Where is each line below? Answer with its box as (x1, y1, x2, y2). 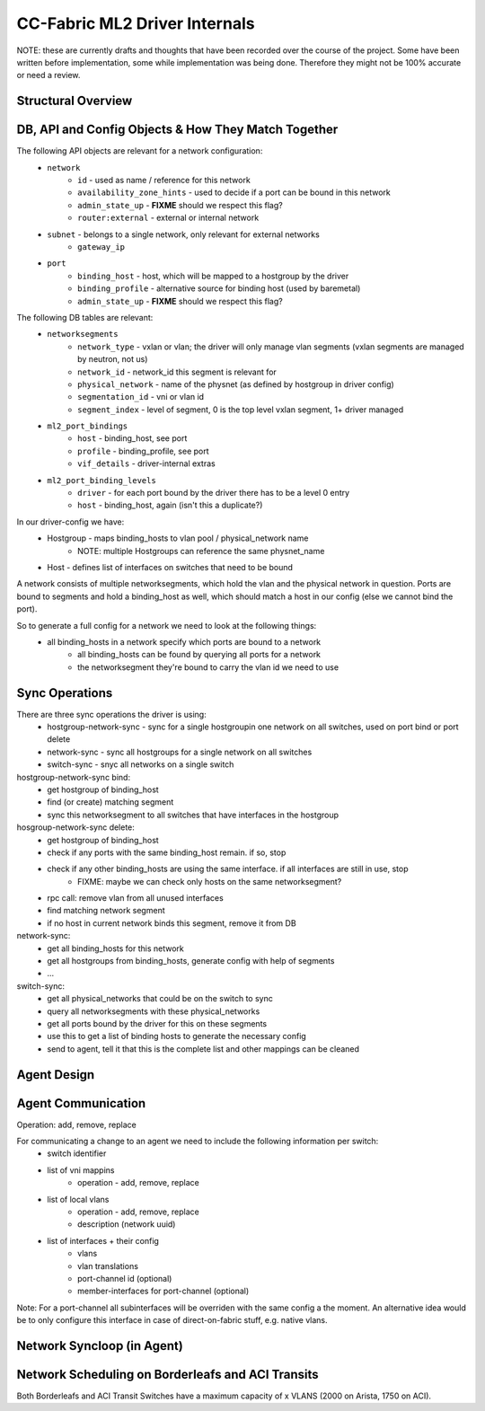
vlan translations (77, 1260, 139, 1271)
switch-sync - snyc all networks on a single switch (47, 759, 234, 770)
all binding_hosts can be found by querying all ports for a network (77, 649, 322, 660)
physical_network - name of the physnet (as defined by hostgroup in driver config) (77, 378, 394, 390)
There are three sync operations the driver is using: (16, 709, 207, 719)
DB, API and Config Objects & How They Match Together (16, 122, 339, 137)
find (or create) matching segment (47, 797, 174, 807)
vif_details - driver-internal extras (77, 458, 216, 469)
